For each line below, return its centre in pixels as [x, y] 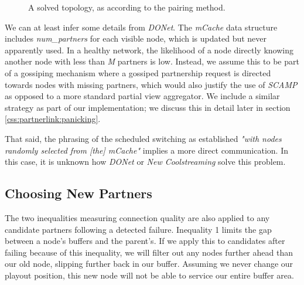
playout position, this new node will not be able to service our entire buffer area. [149, 275]
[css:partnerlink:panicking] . [53, 119]
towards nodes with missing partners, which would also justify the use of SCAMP [151, 84]
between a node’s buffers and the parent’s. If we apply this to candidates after [145, 241]
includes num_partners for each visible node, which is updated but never [136, 38]
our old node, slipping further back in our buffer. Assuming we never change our [149, 264]
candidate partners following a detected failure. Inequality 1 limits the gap [138, 229]
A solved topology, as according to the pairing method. [127, 7]
